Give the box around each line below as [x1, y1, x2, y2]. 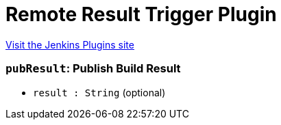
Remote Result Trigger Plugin [5, 3, 277, 26]
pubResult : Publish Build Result [5, 61, 181, 76]
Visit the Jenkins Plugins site [5, 38, 134, 51]
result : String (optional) [33, 86, 166, 98]
